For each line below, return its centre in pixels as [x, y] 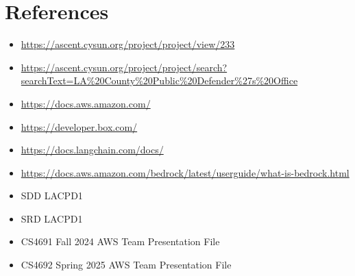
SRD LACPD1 [52, 218]
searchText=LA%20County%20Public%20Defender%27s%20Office [159, 80]
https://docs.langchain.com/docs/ [92, 150]
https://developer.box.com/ [79, 126]
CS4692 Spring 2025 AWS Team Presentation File [126, 265]
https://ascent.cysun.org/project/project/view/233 [128, 44]
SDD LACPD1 [52, 196]
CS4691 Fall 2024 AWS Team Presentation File [120, 241]
